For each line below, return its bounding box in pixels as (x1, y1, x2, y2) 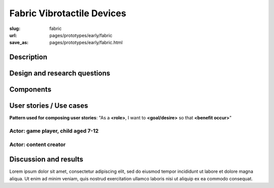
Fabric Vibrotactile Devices (9, 8, 126, 19)
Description (9, 53, 48, 61)
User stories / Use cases (9, 102, 88, 110)
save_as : (9, 40, 29, 46)
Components (9, 85, 52, 94)
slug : (9, 25, 20, 32)
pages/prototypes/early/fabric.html (49, 40, 123, 46)
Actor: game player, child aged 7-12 (9, 128, 99, 135)
